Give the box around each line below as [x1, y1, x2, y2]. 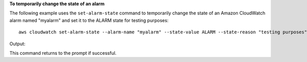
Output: [9, 40, 26, 47]
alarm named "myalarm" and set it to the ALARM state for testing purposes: [9, 17, 169, 23]
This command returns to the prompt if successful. [9, 50, 117, 56]
